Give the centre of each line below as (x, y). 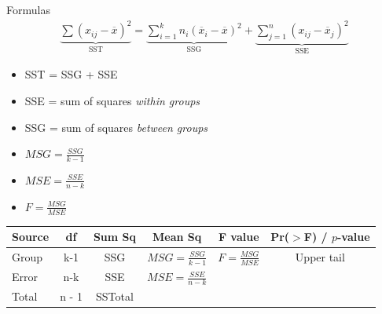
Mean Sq (177, 237)
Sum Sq (115, 237)
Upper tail (320, 257)
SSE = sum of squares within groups (112, 100)
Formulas (28, 9)
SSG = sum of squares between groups (116, 127)
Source (31, 237)
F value (239, 237)
